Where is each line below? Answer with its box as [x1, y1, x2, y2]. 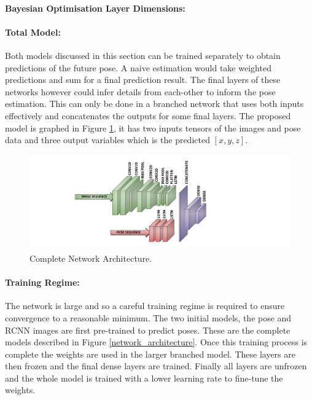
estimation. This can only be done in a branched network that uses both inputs [5, 97, 304, 110]
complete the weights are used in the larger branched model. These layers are [5, 347, 295, 360]
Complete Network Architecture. [29, 251, 152, 264]
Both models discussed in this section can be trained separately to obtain [5, 49, 281, 61]
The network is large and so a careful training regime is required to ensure [5, 299, 285, 312]
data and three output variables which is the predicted [5, 133, 210, 146]
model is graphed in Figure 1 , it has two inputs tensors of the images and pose [5, 121, 301, 134]
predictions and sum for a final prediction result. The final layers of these [5, 73, 281, 86]
